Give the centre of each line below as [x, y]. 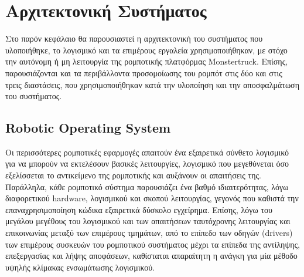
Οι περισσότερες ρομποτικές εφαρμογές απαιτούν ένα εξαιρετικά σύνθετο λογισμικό [147, 152]
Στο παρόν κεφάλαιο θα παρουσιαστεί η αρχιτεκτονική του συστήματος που [134, 38]
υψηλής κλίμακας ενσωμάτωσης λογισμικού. [80, 267]
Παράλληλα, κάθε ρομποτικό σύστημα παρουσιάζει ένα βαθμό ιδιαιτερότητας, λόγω [147, 186]
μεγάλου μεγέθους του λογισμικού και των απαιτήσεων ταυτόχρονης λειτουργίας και [148, 221]
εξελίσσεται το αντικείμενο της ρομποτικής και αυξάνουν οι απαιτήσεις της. [133, 175]
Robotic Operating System [88, 128]
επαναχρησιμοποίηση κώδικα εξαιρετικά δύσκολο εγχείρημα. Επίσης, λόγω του [139, 209]
